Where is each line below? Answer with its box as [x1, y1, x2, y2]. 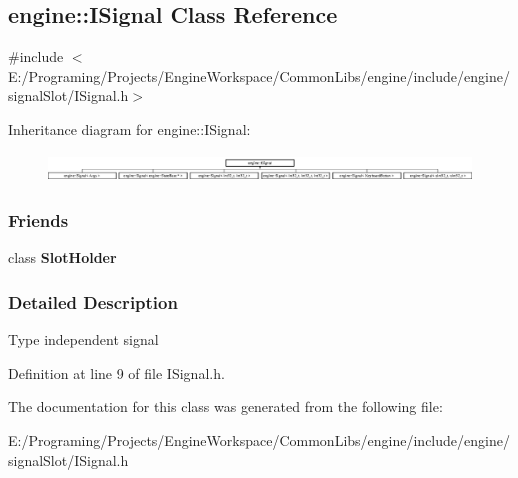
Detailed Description [8, 289, 178, 314]
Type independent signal [8, 329, 159, 350]
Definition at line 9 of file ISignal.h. [8, 362, 225, 383]
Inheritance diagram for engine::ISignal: [8, 118, 251, 139]
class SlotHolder [8, 247, 117, 268]
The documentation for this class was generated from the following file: [8, 396, 443, 417]
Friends [8, 208, 69, 233]
